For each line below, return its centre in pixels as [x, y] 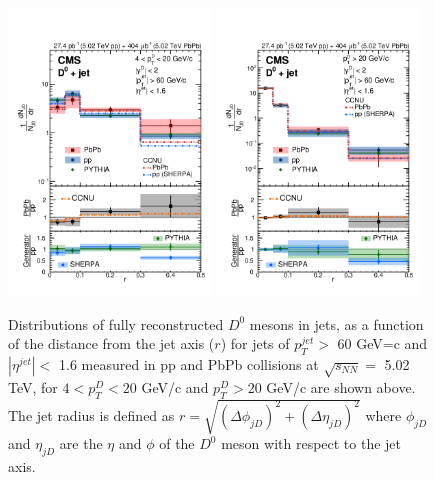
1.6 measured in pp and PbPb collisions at [189, 363]
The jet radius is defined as [91, 414]
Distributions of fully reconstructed [116, 323]
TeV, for [33, 386]
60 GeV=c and [382, 343]
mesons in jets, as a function [336, 323]
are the [81, 443]
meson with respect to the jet [311, 443]
